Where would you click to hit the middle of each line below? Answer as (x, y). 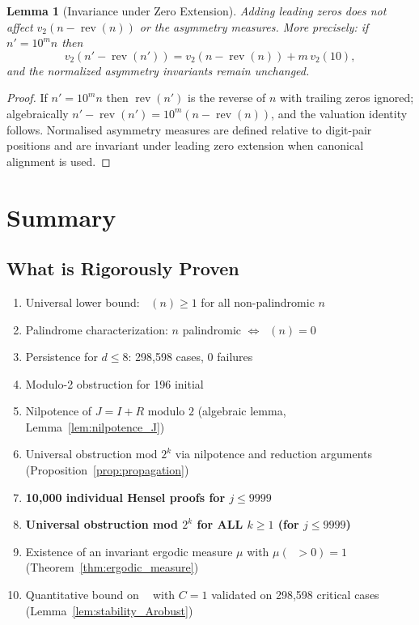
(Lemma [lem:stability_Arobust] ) (109, 610)
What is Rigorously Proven (123, 268)
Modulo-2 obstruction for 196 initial (114, 383)
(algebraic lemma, (242, 411)
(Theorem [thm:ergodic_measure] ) (112, 567)
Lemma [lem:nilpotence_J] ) (95, 426)
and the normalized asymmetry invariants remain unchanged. (158, 70)
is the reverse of (227, 98)
